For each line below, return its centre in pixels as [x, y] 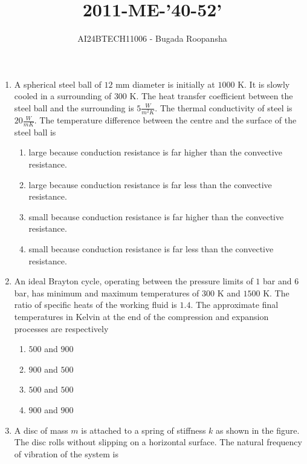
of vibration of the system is [66, 453]
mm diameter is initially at [165, 84]
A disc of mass [41, 430]
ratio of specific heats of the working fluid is [95, 305]
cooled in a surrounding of [63, 96]
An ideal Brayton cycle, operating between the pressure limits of [134, 281]
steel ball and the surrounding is [74, 107]
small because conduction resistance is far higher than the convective [156, 216]
